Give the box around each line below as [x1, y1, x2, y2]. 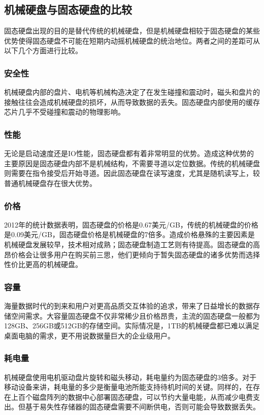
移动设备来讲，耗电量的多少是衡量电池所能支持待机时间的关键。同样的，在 [4, 382, 253, 392]
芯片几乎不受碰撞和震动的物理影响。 [4, 106, 125, 117]
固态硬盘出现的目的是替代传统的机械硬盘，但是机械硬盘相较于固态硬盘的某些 [4, 25, 260, 36]
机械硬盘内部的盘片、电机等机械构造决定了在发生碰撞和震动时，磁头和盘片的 [4, 87, 260, 97]
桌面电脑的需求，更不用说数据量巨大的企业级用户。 [4, 330, 175, 341]
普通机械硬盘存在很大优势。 [4, 177, 96, 188]
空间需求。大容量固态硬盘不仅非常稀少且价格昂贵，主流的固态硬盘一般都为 [11, 310, 260, 321]
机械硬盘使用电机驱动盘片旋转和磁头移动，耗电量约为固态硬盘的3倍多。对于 [4, 371, 256, 382]
